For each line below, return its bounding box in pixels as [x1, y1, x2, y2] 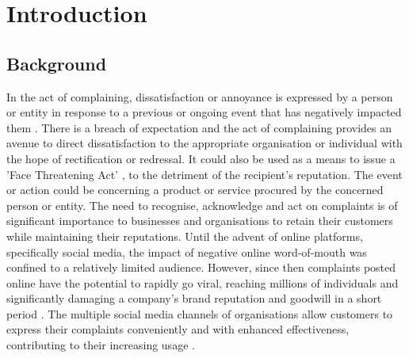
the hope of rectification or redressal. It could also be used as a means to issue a [6, 150, 396, 166]
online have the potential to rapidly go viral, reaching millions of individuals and [6, 274, 399, 291]
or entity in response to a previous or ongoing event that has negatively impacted [6, 104, 402, 120]
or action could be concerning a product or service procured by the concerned [6, 181, 384, 198]
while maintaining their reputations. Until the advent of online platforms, [6, 227, 363, 244]
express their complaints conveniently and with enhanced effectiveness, [6, 321, 350, 337]
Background [6, 51, 107, 75]
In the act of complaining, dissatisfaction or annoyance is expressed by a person [6, 88, 393, 105]
